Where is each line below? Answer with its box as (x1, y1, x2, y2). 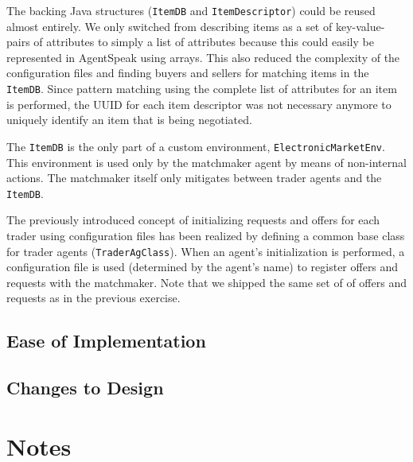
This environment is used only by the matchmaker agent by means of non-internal (6, 153, 407, 170)
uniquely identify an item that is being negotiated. (6, 111, 252, 128)
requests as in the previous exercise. (6, 289, 181, 306)
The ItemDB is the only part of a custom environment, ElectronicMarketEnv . (6, 138, 385, 154)
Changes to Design (6, 375, 164, 400)
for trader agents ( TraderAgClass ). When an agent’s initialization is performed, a (6, 243, 405, 259)
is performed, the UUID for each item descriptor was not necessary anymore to (6, 95, 392, 112)
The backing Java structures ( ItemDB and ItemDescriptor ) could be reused (6, 2, 376, 18)
